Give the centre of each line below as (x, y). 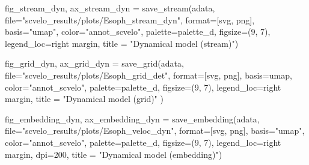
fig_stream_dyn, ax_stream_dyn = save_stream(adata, (110, 8)
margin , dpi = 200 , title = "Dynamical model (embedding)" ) (114, 154)
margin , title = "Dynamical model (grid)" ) (84, 99)
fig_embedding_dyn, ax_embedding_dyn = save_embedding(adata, (132, 118)
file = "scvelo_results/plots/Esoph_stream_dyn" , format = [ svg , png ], (130, 19)
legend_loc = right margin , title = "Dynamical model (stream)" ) (122, 43)
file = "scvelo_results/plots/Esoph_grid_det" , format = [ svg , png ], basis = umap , (148, 75)
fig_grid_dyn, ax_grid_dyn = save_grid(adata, (94, 63)
